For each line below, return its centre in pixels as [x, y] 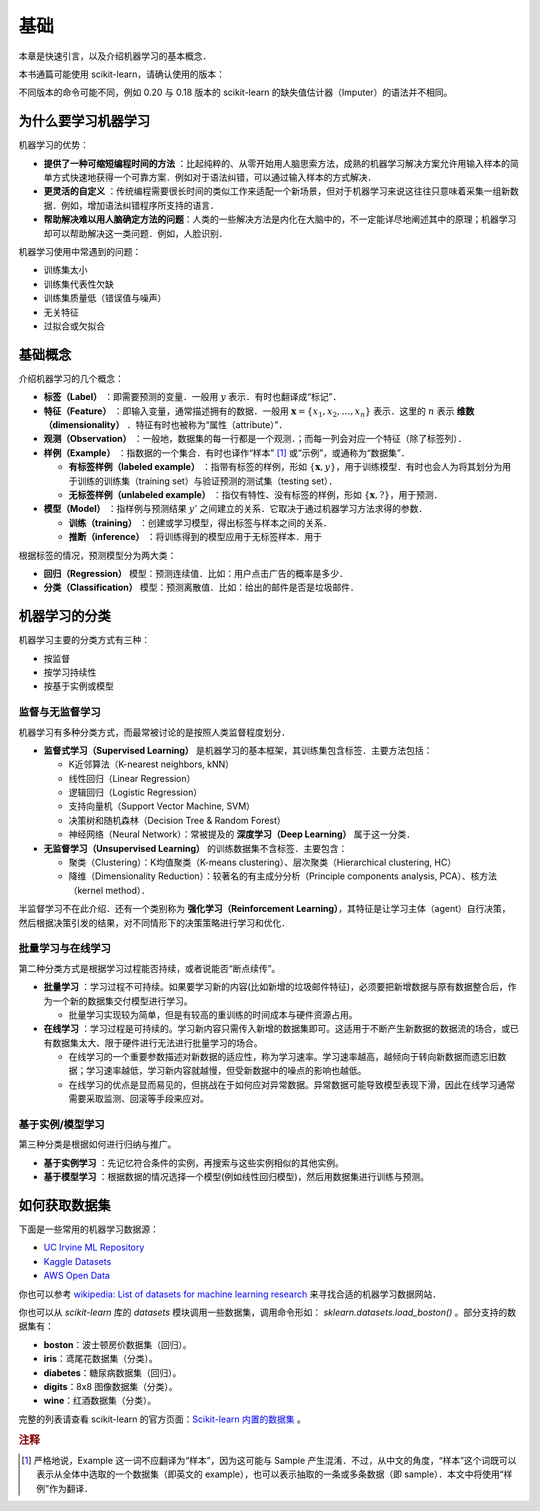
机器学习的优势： [53, 145]
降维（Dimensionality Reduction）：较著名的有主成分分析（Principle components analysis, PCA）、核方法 [282, 876]
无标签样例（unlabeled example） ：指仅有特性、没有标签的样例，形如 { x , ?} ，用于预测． [255, 494]
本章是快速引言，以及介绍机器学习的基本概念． [115, 56]
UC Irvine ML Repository [94, 1247]
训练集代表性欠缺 [78, 284]
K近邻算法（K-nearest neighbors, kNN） [151, 764]
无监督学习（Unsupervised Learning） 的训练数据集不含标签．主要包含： [195, 848]
